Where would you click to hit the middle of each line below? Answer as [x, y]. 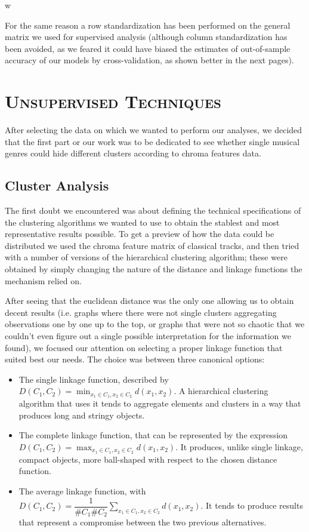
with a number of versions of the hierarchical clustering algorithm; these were [146, 257]
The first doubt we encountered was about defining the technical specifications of [153, 210]
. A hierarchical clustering [221, 391]
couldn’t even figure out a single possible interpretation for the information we [148, 336]
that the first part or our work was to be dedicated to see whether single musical [152, 141]
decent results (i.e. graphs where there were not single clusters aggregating [141, 312]
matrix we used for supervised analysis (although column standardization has [146, 37]
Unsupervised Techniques [113, 101]
